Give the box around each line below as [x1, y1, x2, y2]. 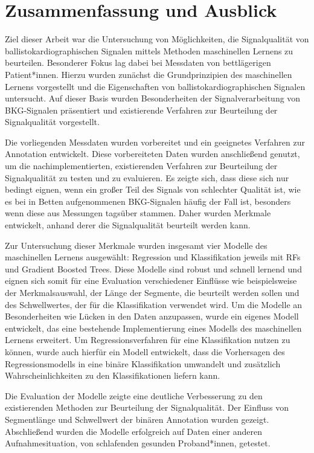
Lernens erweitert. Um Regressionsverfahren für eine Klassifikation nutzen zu [5, 333, 290, 346]
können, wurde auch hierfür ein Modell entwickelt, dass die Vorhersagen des [5, 345, 285, 358]
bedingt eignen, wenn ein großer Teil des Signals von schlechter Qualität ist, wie [5, 183, 301, 196]
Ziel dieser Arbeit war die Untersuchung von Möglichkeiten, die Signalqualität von [5, 33, 309, 45]
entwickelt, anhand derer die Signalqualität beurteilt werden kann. [5, 219, 251, 231]
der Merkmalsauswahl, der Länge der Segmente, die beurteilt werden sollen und [5, 286, 300, 298]
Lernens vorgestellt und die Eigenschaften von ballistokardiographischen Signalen [5, 80, 306, 92]
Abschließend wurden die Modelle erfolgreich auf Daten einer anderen [5, 425, 262, 437]
